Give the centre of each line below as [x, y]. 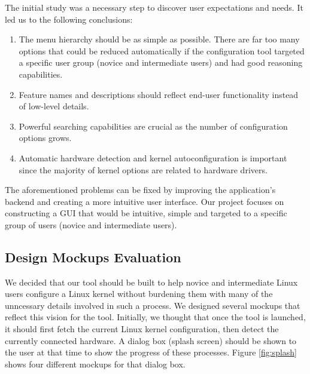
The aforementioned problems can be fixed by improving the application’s [140, 190]
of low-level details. [54, 106]
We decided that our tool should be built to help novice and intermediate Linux [151, 282]
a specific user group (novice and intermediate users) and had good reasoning [161, 62]
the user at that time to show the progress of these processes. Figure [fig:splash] [151, 352]
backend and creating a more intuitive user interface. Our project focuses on [145, 201]
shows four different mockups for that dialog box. [95, 364]
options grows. [45, 138]
